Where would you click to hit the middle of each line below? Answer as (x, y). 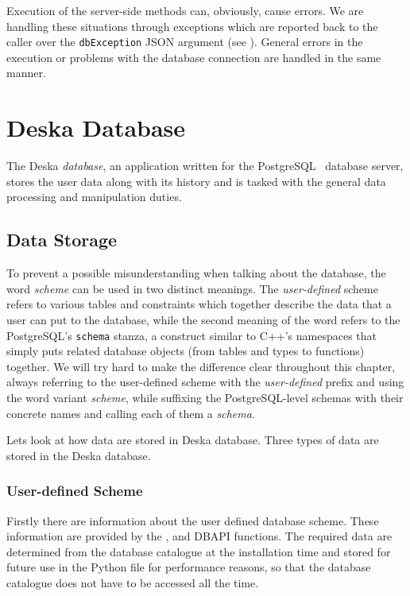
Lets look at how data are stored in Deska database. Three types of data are (193, 440)
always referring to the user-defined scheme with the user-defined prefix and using (205, 382)
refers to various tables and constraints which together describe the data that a (199, 304)
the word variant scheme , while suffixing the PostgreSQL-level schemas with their (205, 397)
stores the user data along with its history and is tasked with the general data (196, 181)
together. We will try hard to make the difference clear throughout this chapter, (201, 366)
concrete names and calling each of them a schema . (131, 413)
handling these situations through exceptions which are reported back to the (192, 26)
